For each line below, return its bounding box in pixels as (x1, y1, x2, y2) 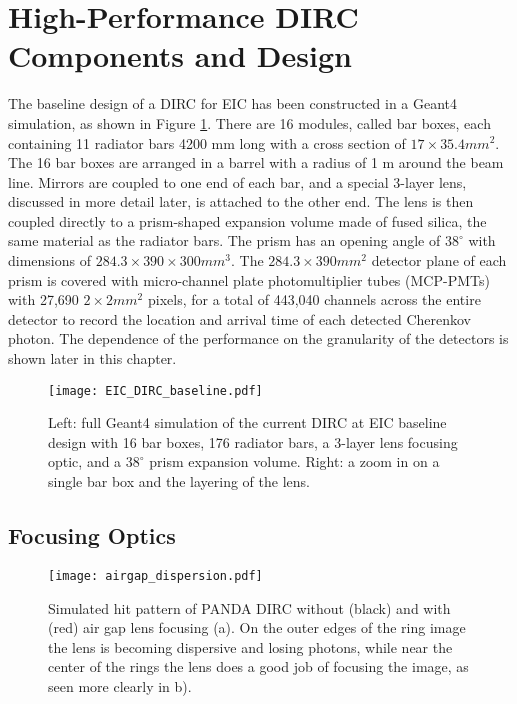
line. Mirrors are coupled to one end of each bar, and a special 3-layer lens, (8, 171, 467, 192)
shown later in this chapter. (8, 348, 177, 369)
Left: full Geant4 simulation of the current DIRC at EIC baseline (48, 412, 447, 433)
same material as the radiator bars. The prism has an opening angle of (8, 230, 441, 251)
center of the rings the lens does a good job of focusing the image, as (48, 656, 469, 677)
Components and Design (8, 35, 352, 76)
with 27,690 (8, 289, 79, 310)
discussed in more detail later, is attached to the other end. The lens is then (8, 191, 474, 212)
